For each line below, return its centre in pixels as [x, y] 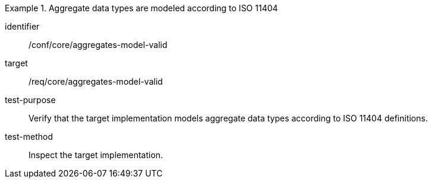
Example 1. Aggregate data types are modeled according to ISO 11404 [141, 8]
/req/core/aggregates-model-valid [96, 81]
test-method [29, 137]
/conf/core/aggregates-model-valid [98, 45]
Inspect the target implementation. [96, 155]
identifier [22, 26]
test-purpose [30, 100]
